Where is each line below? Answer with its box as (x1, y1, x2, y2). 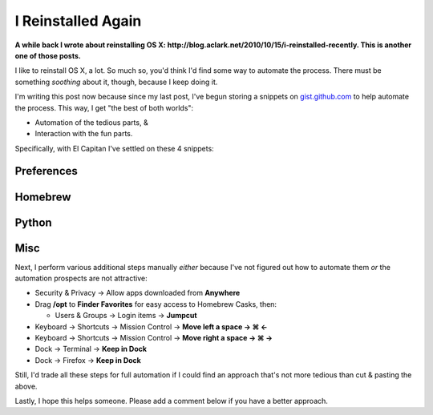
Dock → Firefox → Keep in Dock (34, 355, 142, 365)
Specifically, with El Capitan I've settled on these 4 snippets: (14, 143, 214, 153)
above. (14, 381, 38, 391)
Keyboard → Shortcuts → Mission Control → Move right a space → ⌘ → (34, 332, 273, 342)
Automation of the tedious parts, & (34, 117, 148, 127)
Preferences (14, 164, 78, 178)
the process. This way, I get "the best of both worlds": (14, 103, 194, 112)
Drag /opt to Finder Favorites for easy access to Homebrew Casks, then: (34, 299, 277, 308)
